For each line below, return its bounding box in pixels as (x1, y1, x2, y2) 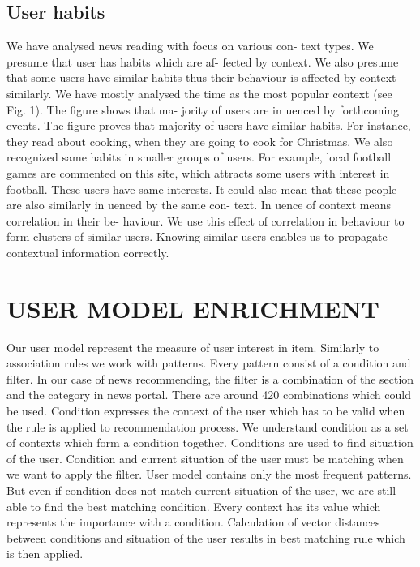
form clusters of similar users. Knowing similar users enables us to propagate (6, 228, 388, 245)
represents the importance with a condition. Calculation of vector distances (6, 513, 380, 530)
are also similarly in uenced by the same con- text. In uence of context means (6, 196, 391, 213)
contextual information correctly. (6, 243, 169, 260)
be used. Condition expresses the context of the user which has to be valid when (6, 402, 405, 419)
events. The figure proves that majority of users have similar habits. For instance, (6, 117, 411, 134)
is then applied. (6, 545, 84, 562)
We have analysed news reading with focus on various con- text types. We (6, 37, 374, 54)
